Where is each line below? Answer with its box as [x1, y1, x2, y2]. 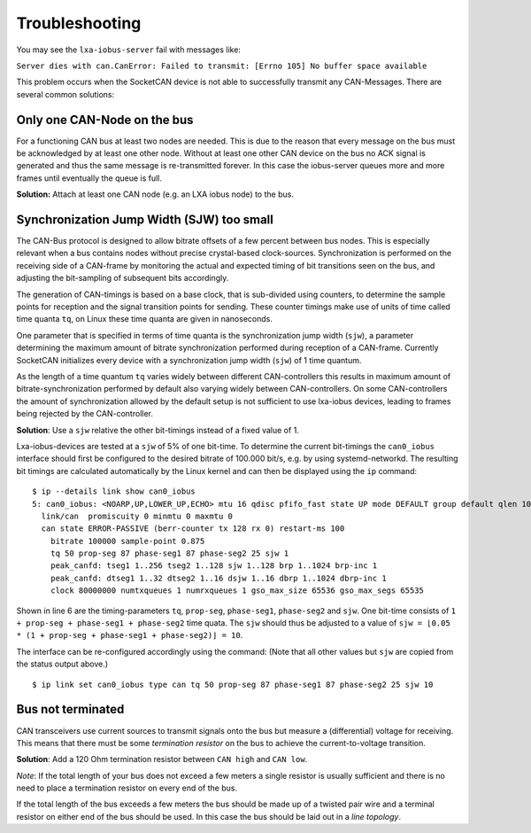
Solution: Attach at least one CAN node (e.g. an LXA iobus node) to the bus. [16, 189, 294, 199]
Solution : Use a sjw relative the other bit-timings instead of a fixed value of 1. [16, 424, 300, 435]
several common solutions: [16, 89, 115, 99]
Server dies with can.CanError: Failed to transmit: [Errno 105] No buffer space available [16, 60, 427, 71]
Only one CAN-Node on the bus [16, 112, 194, 128]
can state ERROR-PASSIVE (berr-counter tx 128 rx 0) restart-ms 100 [41, 524, 345, 533]
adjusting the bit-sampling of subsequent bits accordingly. [16, 273, 229, 284]
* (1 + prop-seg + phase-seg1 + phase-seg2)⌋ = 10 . [16, 630, 243, 641]
